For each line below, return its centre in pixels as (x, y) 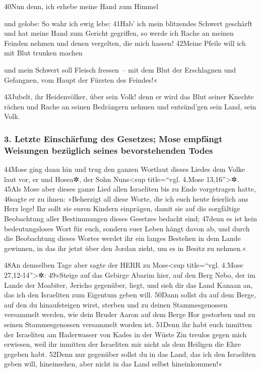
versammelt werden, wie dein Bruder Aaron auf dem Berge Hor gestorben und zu (130, 314)
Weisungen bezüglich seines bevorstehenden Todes (109, 150)
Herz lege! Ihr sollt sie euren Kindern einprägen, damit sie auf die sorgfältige (122, 208)
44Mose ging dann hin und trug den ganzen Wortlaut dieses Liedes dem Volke (124, 169)
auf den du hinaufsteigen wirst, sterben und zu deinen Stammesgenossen (116, 304)
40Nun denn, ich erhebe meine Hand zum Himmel (81, 6)
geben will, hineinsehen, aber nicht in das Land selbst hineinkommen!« (113, 364)
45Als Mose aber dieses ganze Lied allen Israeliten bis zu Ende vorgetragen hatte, (130, 189)
